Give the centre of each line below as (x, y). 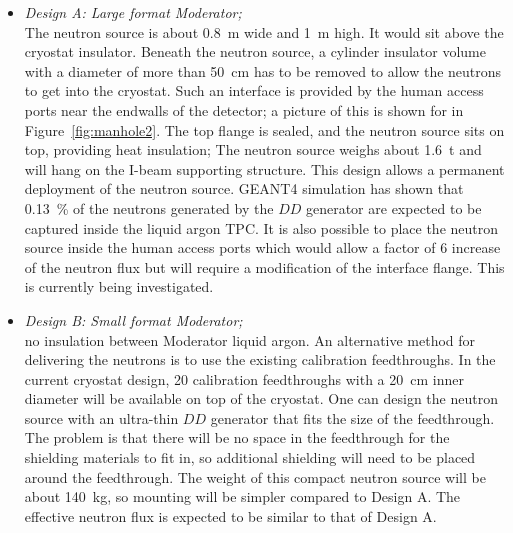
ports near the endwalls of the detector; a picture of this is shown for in (244, 109)
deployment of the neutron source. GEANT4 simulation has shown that (244, 188)
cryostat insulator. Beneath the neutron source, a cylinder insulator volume (255, 51)
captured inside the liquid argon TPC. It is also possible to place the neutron (261, 227)
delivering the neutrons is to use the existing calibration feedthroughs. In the (260, 359)
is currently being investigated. (119, 286)
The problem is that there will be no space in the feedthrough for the (237, 437)
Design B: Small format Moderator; (133, 319)
